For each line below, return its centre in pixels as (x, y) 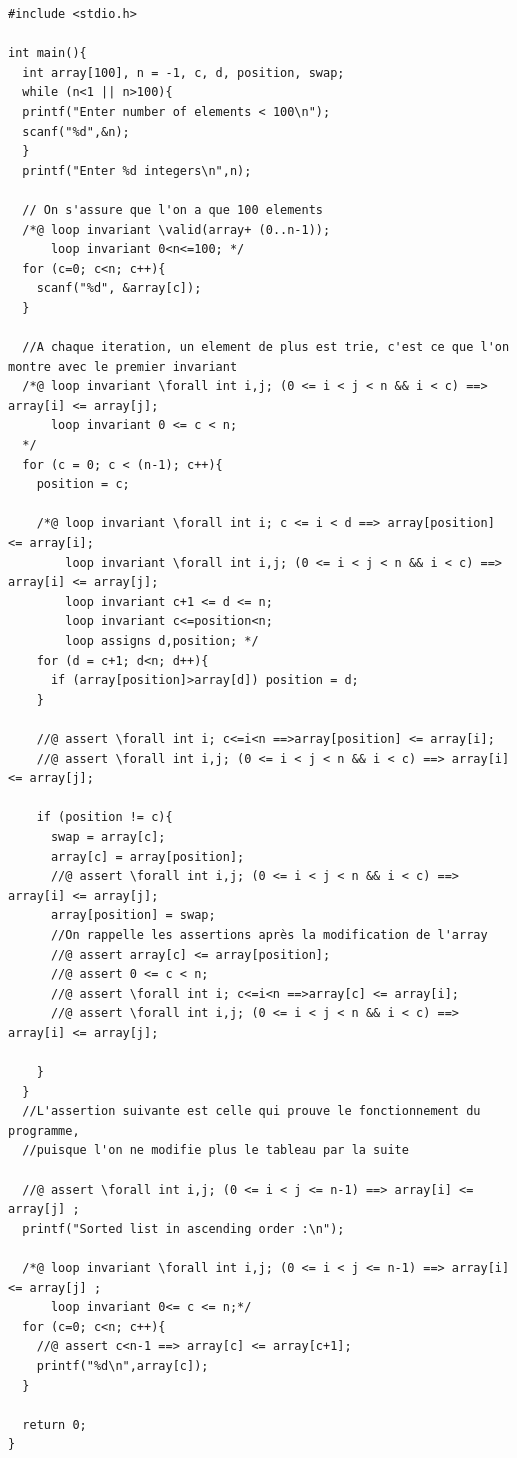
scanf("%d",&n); (76, 131)
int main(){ (47, 53)
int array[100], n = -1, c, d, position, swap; (183, 72)
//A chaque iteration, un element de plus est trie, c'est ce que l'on (266, 347)
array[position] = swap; (133, 915)
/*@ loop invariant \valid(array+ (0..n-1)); (176, 229)
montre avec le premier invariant (123, 366)
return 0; (54, 1424)
